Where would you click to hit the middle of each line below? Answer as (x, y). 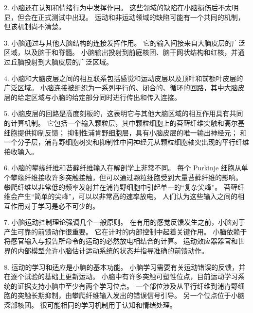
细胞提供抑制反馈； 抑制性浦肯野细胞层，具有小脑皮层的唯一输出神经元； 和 (126, 132)
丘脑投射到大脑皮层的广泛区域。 (62, 61)
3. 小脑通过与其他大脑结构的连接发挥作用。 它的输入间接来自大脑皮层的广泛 (125, 42)
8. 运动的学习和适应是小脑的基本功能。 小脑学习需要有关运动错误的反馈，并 (125, 267)
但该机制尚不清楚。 (35, 26)
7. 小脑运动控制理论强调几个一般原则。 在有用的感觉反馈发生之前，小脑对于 (125, 222)
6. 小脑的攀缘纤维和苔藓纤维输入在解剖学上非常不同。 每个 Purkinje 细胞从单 (126, 168)
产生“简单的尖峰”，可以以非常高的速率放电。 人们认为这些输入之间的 (127, 196)
